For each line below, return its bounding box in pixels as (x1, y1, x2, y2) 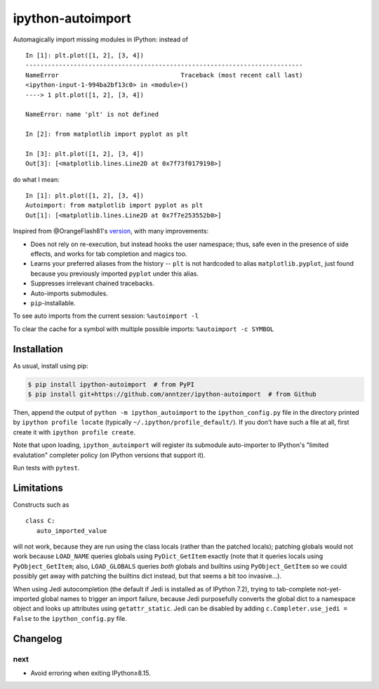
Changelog (13, 633, 62, 645)
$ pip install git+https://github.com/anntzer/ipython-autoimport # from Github (27, 390, 317, 398)
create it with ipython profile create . (13, 427, 136, 436)
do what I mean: (13, 175, 60, 183)
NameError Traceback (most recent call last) (25, 71, 303, 79)
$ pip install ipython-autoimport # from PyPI (27, 380, 194, 388)
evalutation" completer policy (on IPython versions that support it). (13, 451, 206, 459)
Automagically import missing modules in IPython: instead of (13, 35, 189, 44)
